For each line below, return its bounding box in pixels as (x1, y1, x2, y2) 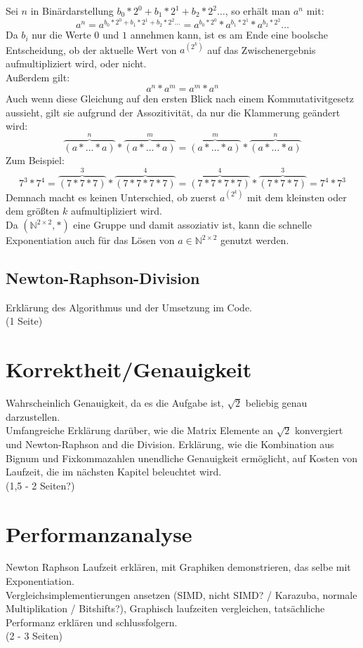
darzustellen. (6, 409, 60, 424)
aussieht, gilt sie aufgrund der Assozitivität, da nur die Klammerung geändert (6, 104, 341, 119)
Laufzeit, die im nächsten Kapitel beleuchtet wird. (6, 464, 222, 479)
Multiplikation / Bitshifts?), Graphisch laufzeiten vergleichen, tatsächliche (6, 601, 325, 616)
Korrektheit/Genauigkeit (6, 355, 252, 384)
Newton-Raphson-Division (6, 267, 200, 289)
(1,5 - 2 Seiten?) (6, 478, 75, 492)
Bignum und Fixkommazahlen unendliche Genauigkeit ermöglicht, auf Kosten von (6, 450, 358, 465)
